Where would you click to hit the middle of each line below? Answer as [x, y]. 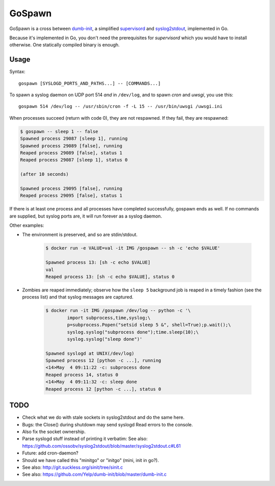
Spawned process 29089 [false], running [71, 146]
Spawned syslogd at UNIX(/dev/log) [90, 353]
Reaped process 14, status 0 [82, 375]
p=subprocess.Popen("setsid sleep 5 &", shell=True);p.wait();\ [149, 325]
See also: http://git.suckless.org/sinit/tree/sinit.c [73, 467]
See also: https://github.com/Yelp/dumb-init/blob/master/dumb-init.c [94, 474]
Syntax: [17, 72]
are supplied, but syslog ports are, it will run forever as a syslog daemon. [86, 216]
